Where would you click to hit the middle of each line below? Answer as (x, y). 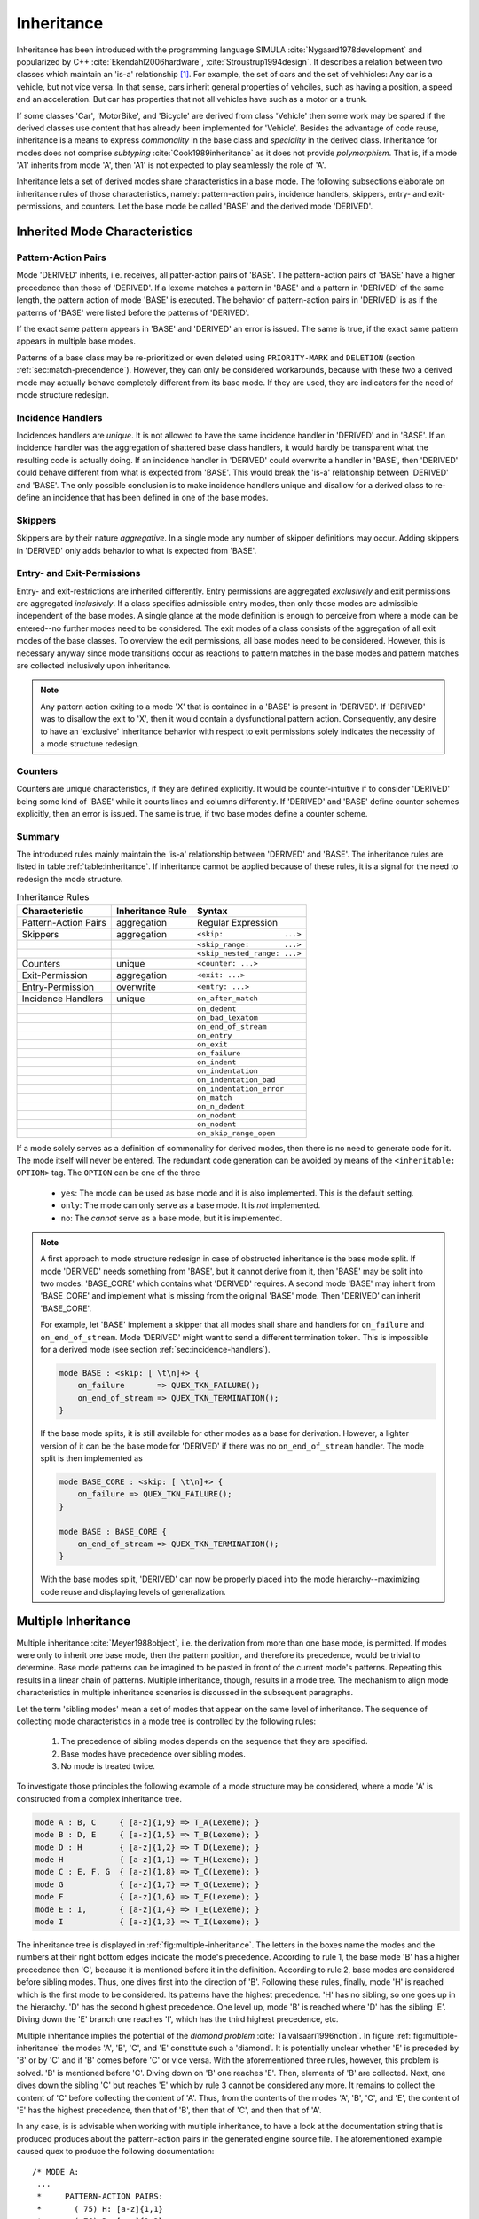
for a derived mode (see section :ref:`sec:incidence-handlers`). (155, 1350)
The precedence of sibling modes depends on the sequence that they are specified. (214, 1741)
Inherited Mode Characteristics (105, 232)
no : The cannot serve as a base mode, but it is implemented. (172, 1218)
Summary (38, 836)
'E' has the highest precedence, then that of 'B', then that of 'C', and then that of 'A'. (169, 2110)
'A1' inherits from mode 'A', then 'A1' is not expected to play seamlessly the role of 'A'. (171, 165)
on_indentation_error (240, 1089)
